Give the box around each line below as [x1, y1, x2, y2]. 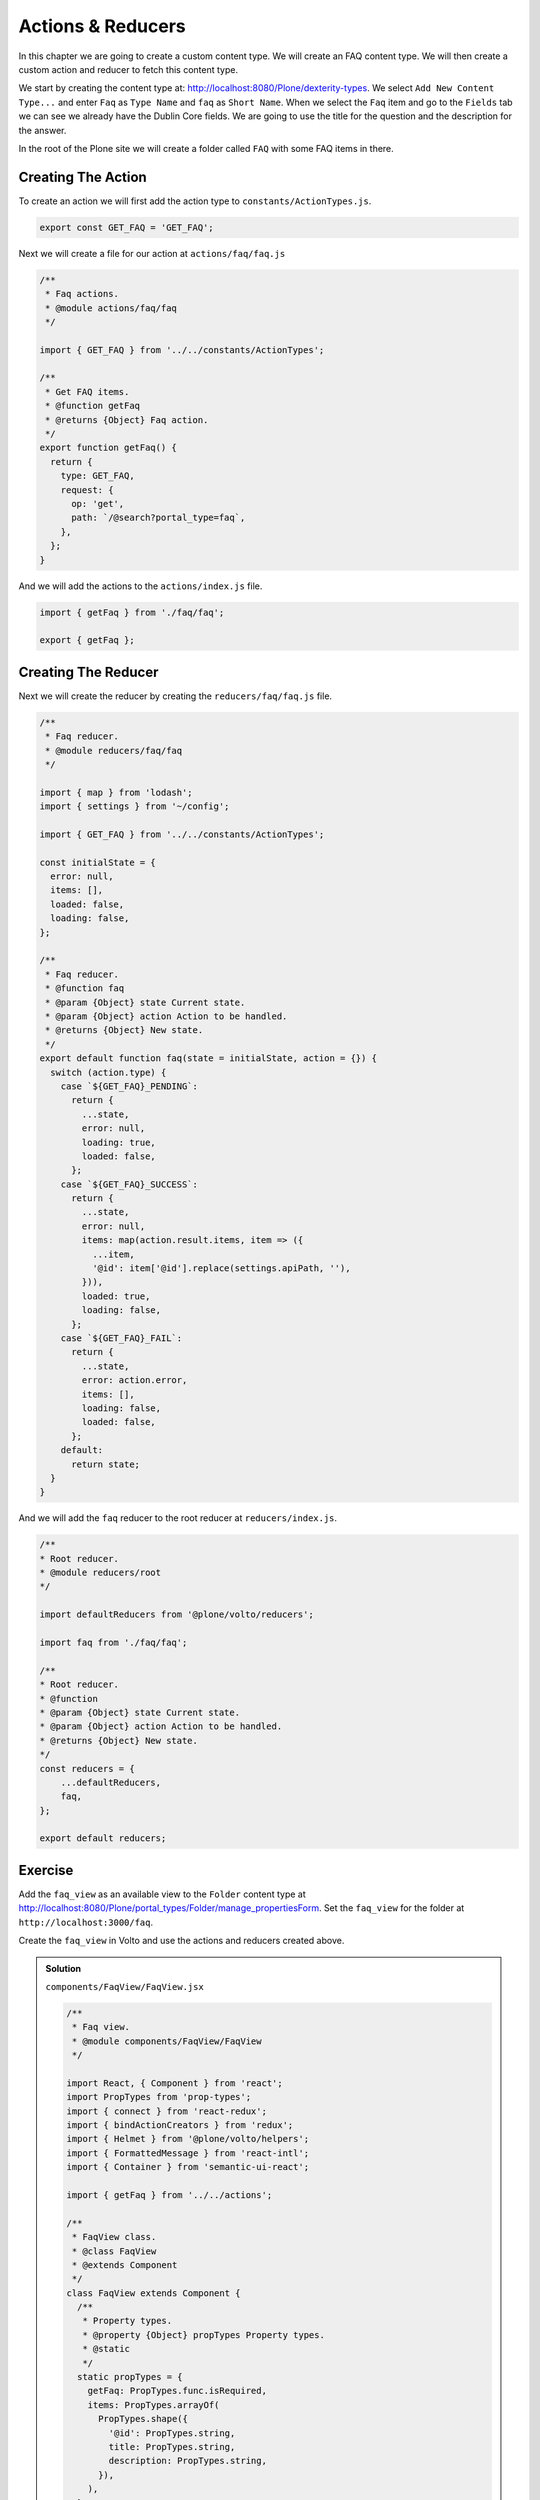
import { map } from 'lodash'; [39, 786, 194, 798]
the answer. [18, 124, 67, 136]
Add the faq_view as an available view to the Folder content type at [18, 1888, 307, 1900]
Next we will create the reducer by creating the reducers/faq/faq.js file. [18, 690, 333, 702]
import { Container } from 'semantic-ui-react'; [66, 2161, 310, 2173]
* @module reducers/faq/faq [45, 745, 183, 756]
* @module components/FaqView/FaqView [71, 2035, 262, 2047]
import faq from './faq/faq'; [39, 1636, 188, 1648]
